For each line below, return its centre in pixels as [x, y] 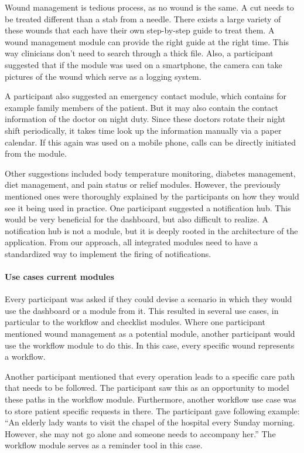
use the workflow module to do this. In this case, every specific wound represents [150, 345]
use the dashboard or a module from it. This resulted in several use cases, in [142, 310]
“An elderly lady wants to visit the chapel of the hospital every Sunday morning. [150, 422]
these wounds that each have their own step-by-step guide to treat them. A [140, 30]
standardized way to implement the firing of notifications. [108, 253]
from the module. [36, 153]
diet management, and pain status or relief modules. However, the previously [143, 185]
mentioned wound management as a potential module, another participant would [150, 334]
